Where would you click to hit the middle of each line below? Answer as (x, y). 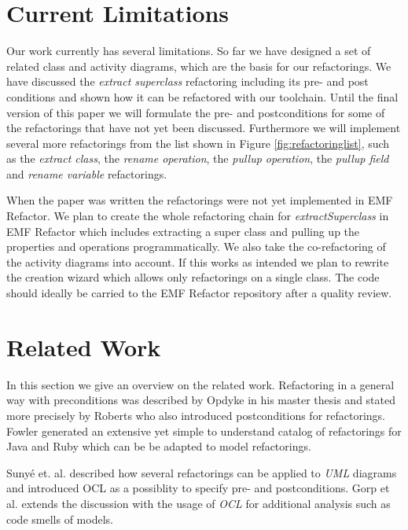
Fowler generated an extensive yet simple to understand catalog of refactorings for (204, 431)
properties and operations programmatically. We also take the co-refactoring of (196, 247)
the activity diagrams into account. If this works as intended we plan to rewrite (198, 261)
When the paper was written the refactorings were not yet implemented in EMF (200, 200)
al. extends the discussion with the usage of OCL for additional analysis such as (198, 503)
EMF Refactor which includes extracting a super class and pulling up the (183, 231)
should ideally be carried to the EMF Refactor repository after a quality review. (199, 293)
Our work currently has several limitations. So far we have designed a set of (189, 51)
